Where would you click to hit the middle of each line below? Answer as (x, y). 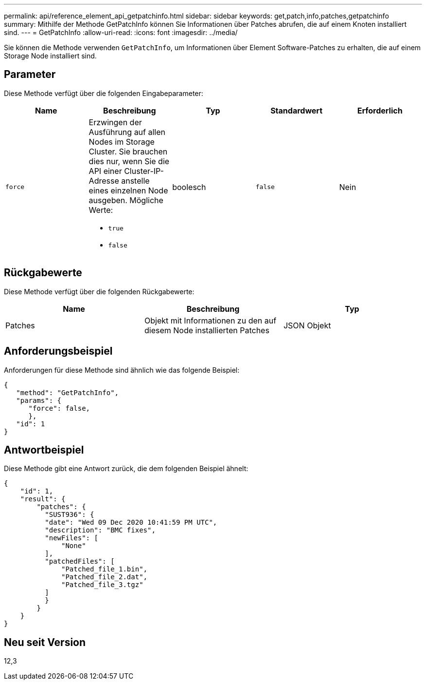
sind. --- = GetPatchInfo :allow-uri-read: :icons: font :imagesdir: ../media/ (121, 32)
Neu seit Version (45, 642)
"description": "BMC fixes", (100, 530)
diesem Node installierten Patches (207, 330)
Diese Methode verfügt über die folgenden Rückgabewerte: (99, 291)
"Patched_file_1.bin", (105, 569)
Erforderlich (380, 110)
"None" (74, 546)
